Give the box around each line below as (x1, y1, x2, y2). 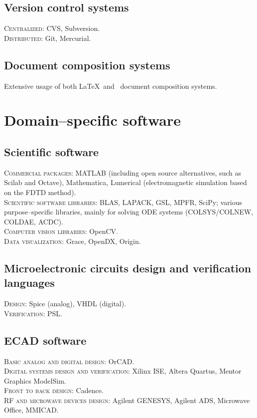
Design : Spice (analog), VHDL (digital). (4, 298, 127, 309)
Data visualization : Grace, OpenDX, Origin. (4, 235, 141, 246)
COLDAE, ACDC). (4, 216, 63, 226)
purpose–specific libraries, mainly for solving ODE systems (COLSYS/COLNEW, (4, 207, 254, 217)
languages (4, 275, 55, 290)
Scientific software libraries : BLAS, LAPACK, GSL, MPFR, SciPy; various (4, 197, 242, 207)
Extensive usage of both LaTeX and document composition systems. (4, 80, 217, 91)
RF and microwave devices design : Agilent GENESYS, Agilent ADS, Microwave (4, 395, 250, 405)
